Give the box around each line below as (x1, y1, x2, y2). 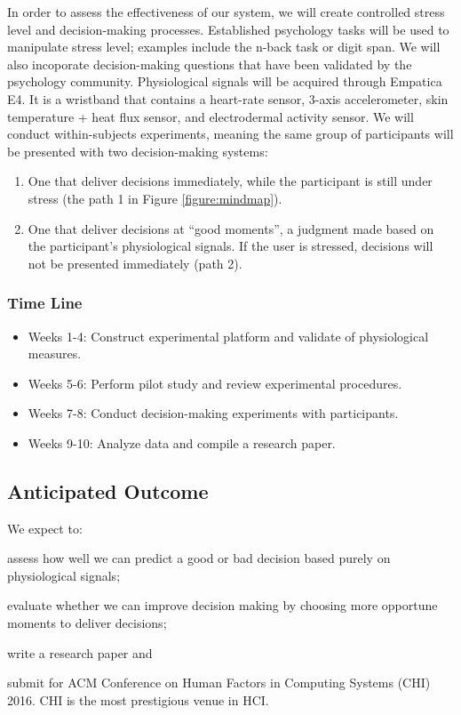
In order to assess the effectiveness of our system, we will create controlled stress (7, 3, 445, 20)
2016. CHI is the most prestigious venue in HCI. (7, 690, 269, 709)
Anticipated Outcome (7, 477, 209, 504)
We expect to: (7, 518, 83, 537)
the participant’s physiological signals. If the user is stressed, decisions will (28, 237, 433, 255)
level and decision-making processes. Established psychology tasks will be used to (7, 20, 449, 38)
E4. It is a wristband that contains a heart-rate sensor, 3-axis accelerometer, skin (7, 89, 449, 108)
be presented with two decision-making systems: (7, 141, 268, 160)
